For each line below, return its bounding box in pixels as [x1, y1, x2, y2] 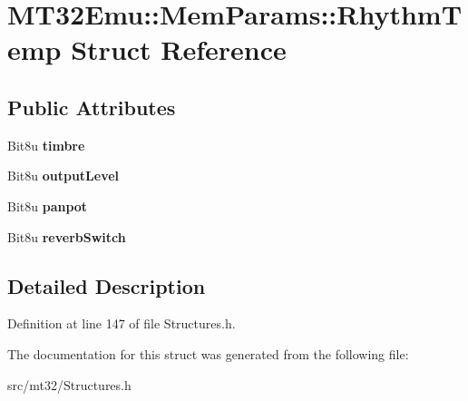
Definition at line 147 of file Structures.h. [7, 314, 236, 333]
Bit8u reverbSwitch [7, 227, 126, 246]
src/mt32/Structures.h [7, 375, 132, 394]
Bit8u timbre [7, 135, 85, 154]
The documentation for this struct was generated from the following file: [7, 344, 409, 363]
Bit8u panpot [7, 196, 88, 215]
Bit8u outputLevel [7, 166, 120, 185]
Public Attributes [7, 93, 176, 121]
